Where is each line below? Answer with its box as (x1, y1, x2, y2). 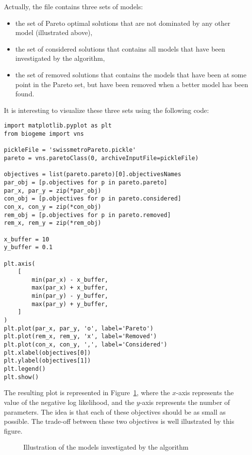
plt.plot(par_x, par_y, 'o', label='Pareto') (4, 325, 153, 332)
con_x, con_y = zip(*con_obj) (4, 203, 101, 210)
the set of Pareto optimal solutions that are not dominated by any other (15, 18, 231, 28)
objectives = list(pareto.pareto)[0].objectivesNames (4, 171, 182, 178)
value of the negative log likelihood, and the (4, 397, 134, 407)
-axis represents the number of (139, 397, 230, 407)
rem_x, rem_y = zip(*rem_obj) (4, 219, 101, 227)
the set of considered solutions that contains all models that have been (15, 43, 225, 54)
